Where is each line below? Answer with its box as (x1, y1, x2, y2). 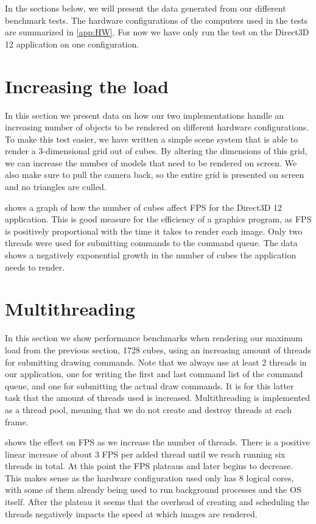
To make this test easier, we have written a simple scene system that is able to (5, 132, 298, 145)
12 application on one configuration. (5, 37, 139, 50)
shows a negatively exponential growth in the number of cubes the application (5, 249, 297, 261)
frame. (5, 415, 29, 428)
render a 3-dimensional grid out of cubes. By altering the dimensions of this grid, (5, 144, 307, 157)
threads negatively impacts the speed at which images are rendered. (5, 507, 258, 520)
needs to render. (5, 260, 65, 273)
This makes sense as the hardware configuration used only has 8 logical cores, (5, 471, 294, 484)
